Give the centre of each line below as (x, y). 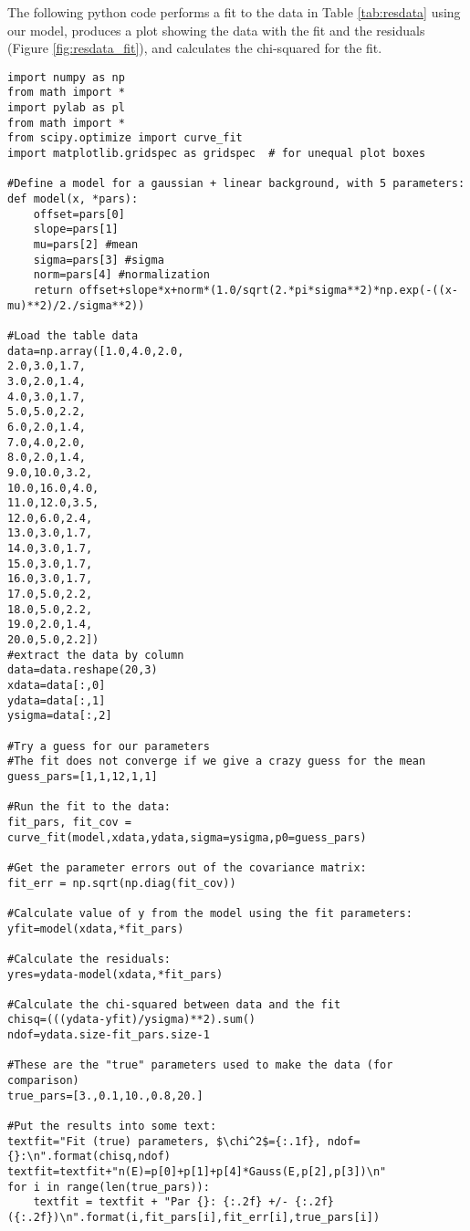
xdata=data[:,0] (57, 686)
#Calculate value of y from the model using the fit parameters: (210, 913)
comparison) (43, 1081)
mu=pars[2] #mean (86, 245)
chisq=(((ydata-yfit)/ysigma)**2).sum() (132, 1020)
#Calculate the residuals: (89, 959)
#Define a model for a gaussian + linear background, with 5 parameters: (236, 184)
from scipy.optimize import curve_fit (125, 138)
